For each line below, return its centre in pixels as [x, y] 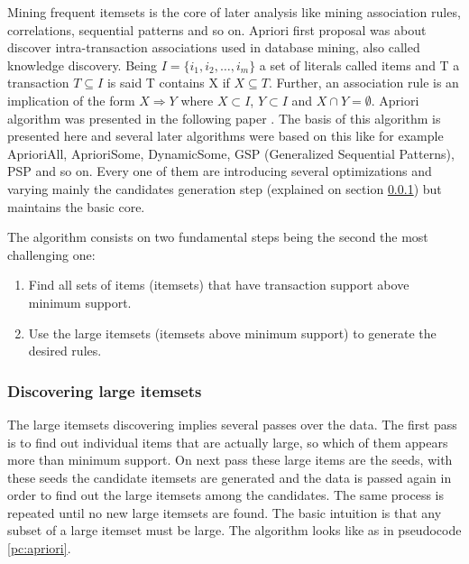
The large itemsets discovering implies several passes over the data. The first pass [232, 424]
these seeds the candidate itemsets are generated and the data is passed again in [230, 477]
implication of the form [71, 100]
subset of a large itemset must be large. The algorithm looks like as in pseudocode [234, 530]
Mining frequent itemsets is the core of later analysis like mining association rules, [234, 12]
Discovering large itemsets [105, 390]
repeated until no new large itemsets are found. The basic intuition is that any [225, 512]
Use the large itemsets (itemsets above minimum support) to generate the [232, 333]
